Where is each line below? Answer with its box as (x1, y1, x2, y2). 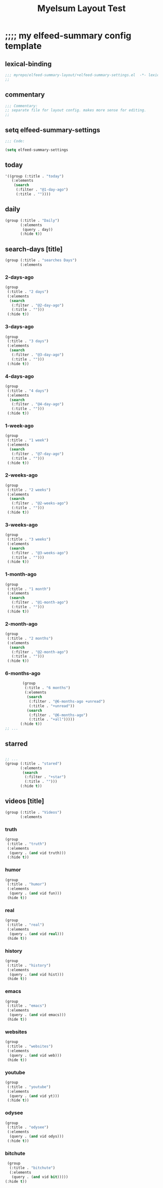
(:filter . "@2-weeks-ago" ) (11, 501, 68, 506)
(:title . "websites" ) (7, 1044, 53, 1049)
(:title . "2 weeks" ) (7, 487, 51, 492)
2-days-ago (5, 273, 34, 280)
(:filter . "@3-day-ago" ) (11, 353, 64, 357)
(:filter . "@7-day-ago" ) (11, 451, 64, 456)
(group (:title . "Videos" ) (5, 810, 62, 815)
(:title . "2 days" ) (7, 289, 49, 294)
